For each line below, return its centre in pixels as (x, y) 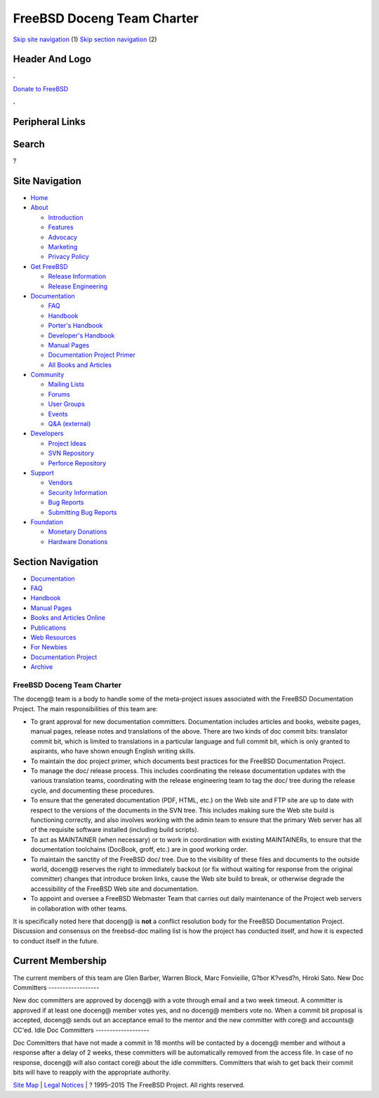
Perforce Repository (77, 463)
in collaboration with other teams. (79, 908)
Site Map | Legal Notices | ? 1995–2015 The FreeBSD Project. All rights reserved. (129, 1085)
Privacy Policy (68, 257)
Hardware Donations (78, 541)
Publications (48, 628)
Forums (59, 394)
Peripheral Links (49, 122)
